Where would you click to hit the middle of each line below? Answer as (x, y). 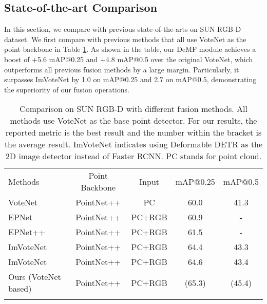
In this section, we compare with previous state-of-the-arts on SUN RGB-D (123, 29)
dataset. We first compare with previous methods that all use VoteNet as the (125, 39)
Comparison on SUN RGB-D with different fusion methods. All (133, 109)
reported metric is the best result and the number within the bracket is (133, 132)
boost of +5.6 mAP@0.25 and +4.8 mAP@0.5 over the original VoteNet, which (129, 59)
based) (20, 289)
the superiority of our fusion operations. (67, 89)
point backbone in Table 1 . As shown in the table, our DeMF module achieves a (130, 49)
